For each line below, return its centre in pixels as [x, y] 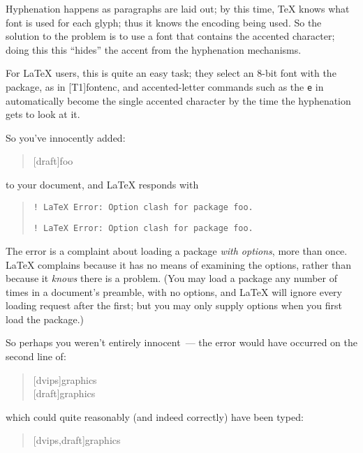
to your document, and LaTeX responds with [102, 184]
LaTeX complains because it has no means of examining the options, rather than [178, 264]
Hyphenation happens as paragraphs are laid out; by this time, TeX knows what [178, 8]
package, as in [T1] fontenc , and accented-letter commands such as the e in [165, 86]
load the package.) [45, 319]
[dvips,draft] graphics [77, 440]
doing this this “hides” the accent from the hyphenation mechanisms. [154, 49]
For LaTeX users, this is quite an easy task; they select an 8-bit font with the [171, 73]
